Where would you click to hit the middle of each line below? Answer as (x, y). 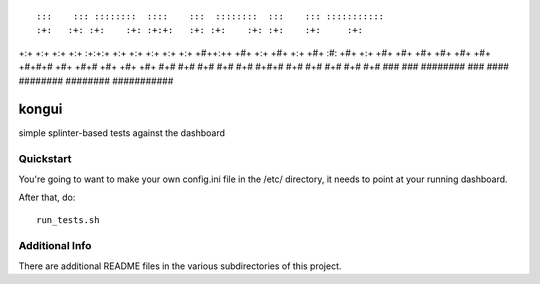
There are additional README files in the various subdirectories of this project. (180, 266)
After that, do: (47, 197)
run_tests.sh (68, 220)
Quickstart (45, 159)
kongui (40, 109)
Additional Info (55, 246)
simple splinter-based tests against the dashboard (121, 133)
